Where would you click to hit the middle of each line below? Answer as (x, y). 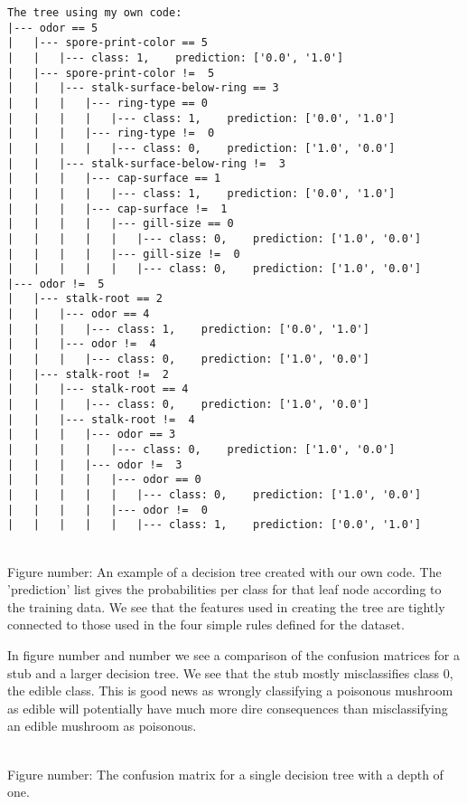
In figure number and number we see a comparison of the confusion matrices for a (234, 654)
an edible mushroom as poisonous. (102, 726)
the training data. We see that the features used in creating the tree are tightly (226, 606)
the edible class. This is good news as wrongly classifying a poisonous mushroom (230, 690)
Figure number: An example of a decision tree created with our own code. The (224, 571)
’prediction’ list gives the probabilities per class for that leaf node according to (224, 589)
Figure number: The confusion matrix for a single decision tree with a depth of (225, 774)
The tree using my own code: (95, 13)
